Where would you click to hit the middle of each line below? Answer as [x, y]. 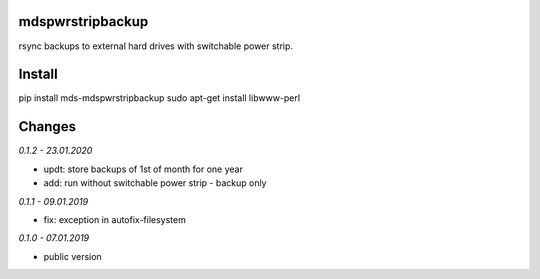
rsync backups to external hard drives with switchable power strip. [156, 46]
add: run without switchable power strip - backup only [155, 183]
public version [72, 256]
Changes [47, 126]
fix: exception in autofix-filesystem [115, 219]
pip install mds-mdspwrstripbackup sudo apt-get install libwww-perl [159, 98]
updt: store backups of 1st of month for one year [143, 169]
